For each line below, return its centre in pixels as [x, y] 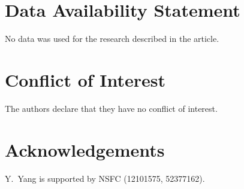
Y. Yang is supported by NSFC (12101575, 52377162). [105, 178]
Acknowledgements [85, 149]
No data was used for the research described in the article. [112, 39]
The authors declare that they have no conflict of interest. [111, 108]
